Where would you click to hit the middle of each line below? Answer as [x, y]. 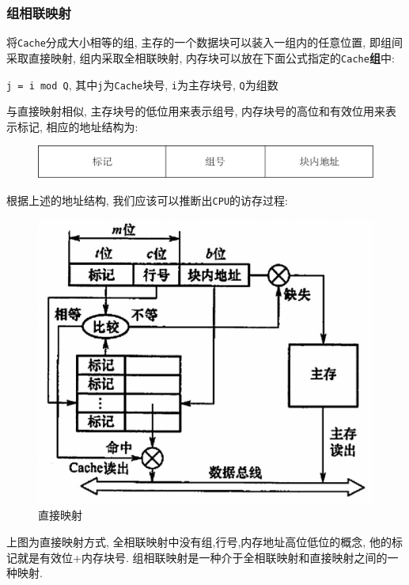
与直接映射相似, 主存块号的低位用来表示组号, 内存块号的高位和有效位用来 [196, 111]
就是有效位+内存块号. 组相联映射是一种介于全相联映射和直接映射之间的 [202, 557]
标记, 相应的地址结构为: [78, 126]
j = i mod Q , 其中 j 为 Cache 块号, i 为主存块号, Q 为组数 [142, 84]
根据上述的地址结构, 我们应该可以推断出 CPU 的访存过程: [147, 200]
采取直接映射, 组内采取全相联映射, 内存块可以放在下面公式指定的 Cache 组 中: [201, 57]
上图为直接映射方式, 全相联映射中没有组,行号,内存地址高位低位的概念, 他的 [199, 542]
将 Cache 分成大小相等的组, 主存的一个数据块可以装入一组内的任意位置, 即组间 [204, 42]
